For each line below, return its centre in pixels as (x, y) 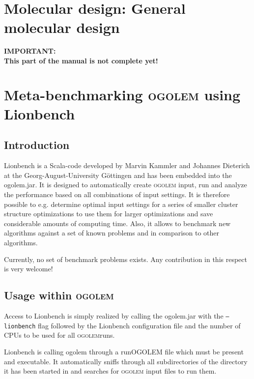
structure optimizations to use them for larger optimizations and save (109, 214)
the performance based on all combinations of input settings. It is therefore (117, 194)
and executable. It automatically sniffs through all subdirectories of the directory (126, 361)
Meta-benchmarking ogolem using (122, 94)
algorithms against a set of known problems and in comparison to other (112, 233)
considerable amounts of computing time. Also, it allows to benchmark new (117, 223)
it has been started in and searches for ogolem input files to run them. (110, 371)
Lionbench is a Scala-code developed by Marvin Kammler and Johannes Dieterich (127, 165)
